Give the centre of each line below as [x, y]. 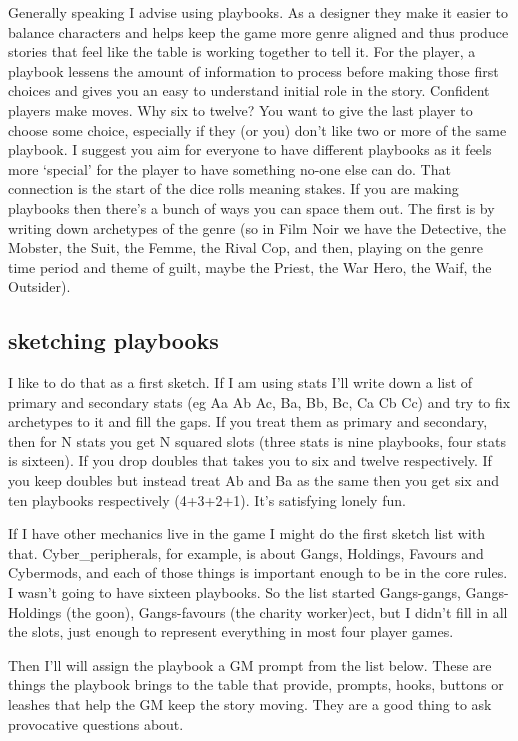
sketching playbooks [113, 340]
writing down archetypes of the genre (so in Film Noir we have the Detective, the [257, 227]
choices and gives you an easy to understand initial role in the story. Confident [249, 90]
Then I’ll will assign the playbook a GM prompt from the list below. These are [250, 664]
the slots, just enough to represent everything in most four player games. [231, 631]
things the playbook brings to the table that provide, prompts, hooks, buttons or [256, 684]
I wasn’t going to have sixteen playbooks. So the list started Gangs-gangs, [234, 592]
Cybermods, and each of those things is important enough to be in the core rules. [258, 572]
